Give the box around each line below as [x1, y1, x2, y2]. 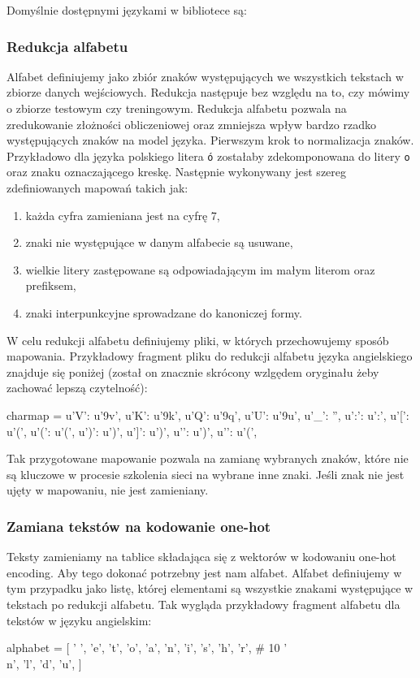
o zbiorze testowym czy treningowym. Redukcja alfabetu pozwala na [6, 100, 347, 116]
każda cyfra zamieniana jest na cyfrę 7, [25, 206, 220, 223]
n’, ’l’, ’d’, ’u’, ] [6, 654, 82, 672]
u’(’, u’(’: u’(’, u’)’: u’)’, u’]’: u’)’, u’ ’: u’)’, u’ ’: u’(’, [6, 422, 258, 439]
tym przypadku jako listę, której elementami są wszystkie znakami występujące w [6, 580, 414, 597]
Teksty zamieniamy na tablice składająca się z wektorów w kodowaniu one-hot [6, 548, 396, 565]
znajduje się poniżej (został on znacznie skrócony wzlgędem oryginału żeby [6, 363, 379, 380]
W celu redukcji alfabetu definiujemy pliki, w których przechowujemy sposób [6, 331, 389, 348]
